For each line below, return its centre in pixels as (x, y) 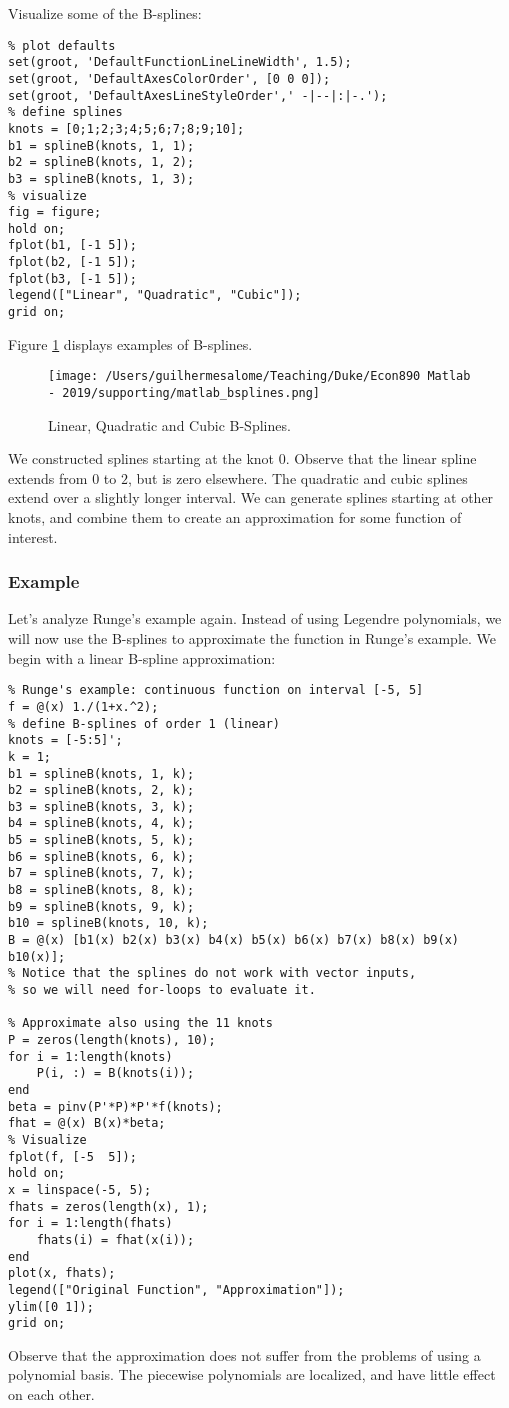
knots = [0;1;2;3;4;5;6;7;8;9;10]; (126, 128)
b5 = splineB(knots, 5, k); (101, 840)
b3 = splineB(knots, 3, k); (101, 806)
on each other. (51, 1394)
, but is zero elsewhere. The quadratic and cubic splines (297, 477)
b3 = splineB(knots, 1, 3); (101, 178)
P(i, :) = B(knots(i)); (115, 1073)
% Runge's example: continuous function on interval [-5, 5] (216, 690)
